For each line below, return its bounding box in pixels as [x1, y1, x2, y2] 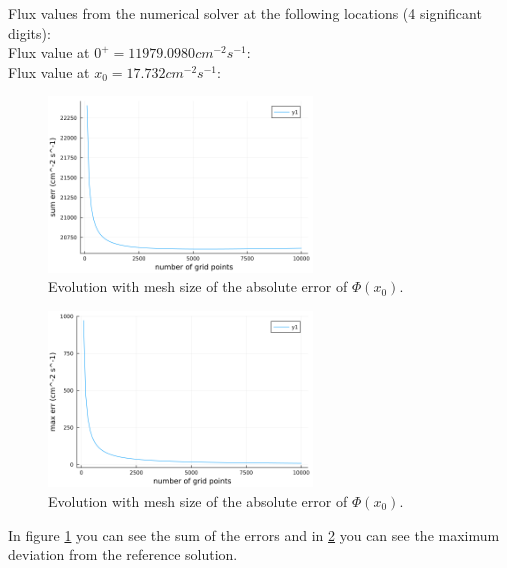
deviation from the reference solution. [8, 544, 238, 565]
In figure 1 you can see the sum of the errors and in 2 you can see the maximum [8, 524, 500, 545]
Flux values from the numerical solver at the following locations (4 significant [8, 3, 482, 23]
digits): [8, 22, 51, 43]
